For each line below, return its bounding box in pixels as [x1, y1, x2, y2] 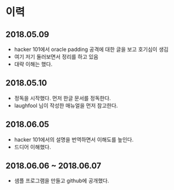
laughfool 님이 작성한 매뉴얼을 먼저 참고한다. [14, 102, 118, 109]
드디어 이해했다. [14, 143, 51, 150]
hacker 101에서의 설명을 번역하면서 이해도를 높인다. [14, 136, 134, 143]
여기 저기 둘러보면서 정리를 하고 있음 [14, 53, 99, 60]
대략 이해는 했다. [14, 60, 53, 67]
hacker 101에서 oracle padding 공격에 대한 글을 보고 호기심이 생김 [14, 46, 169, 53]
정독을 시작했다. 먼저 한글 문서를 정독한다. [14, 94, 111, 101]
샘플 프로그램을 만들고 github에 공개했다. [14, 177, 109, 184]
